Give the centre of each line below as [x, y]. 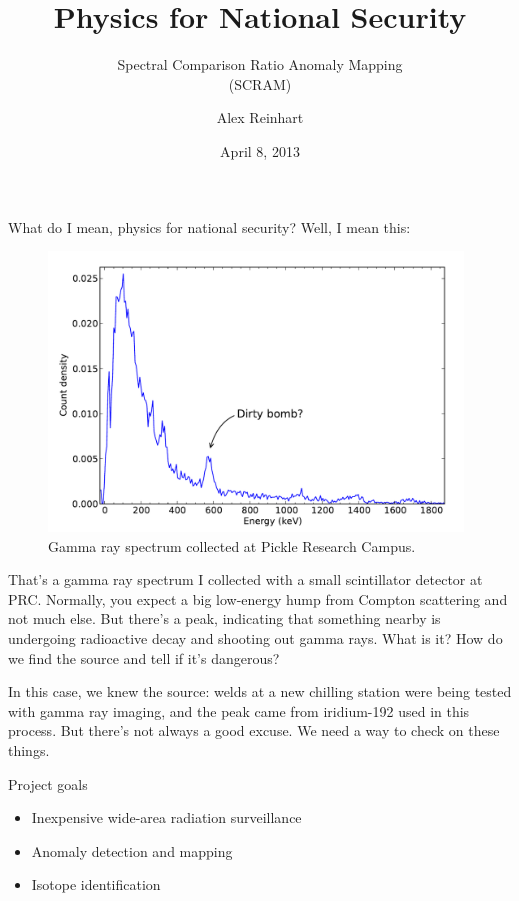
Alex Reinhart [260, 117]
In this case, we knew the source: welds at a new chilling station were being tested [260, 691]
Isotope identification [96, 884]
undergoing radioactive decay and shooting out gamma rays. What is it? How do [255, 638]
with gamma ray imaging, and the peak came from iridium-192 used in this [239, 710]
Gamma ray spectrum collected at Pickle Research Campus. [232, 545]
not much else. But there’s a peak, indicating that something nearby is [224, 618]
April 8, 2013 [260, 150]
